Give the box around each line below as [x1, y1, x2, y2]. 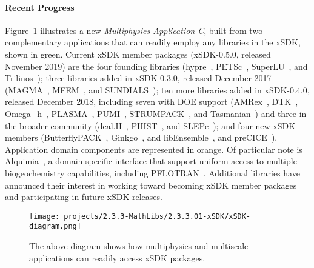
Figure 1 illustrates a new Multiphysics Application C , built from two [5, 24, 263, 36]
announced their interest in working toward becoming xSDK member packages [5, 178, 297, 191]
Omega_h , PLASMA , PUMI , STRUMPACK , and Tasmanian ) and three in [5, 107, 307, 119]
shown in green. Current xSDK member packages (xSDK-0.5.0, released [5, 47, 271, 60]
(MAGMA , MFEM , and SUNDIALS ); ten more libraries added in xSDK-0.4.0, [5, 83, 310, 96]
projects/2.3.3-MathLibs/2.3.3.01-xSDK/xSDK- [64, 212, 251, 221]
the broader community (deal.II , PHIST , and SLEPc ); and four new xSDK [5, 119, 296, 132]
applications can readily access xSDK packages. [29, 251, 205, 264]
